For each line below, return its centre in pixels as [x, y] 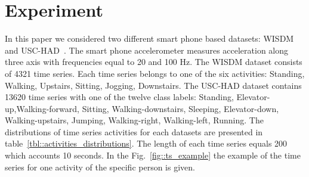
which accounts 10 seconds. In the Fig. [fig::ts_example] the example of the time [153, 155]
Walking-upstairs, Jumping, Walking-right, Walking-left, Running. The [134, 120]
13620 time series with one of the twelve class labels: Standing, [119, 97]
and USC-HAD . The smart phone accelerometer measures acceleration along [147, 50]
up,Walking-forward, [42, 108]
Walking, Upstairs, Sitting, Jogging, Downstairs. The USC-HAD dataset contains [153, 85]
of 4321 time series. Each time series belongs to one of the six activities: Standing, [155, 73]
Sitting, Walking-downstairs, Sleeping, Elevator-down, [180, 108]
